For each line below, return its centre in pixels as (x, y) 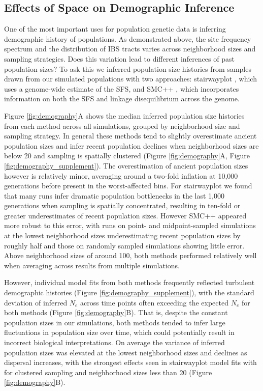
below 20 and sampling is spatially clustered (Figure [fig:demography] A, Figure (127, 156)
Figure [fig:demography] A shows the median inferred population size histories (124, 115)
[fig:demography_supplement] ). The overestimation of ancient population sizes (126, 165)
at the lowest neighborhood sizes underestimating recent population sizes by (122, 235)
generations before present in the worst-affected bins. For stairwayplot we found (128, 186)
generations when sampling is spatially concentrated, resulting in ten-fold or (122, 205)
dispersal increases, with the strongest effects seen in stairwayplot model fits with (130, 362)
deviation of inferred (36, 302)
